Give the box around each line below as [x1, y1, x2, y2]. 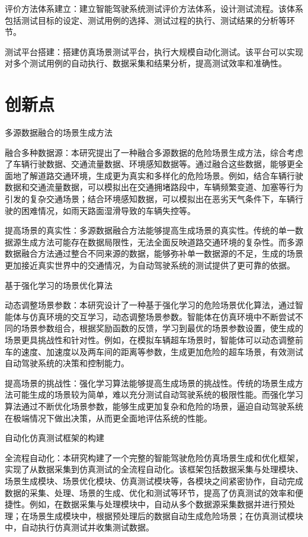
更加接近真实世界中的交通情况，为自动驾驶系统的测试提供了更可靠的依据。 [5, 259, 295, 271]
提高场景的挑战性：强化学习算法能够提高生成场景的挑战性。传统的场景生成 [5, 376, 295, 389]
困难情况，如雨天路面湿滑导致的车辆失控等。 [21, 204, 195, 216]
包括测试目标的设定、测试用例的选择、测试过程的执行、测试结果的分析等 [5, 14, 287, 26]
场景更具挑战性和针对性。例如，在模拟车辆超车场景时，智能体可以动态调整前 [5, 334, 303, 346]
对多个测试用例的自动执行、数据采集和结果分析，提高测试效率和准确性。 [5, 57, 287, 69]
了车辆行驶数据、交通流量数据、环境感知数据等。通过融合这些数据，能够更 [5, 158, 295, 170]
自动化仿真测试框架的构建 [5, 431, 104, 444]
